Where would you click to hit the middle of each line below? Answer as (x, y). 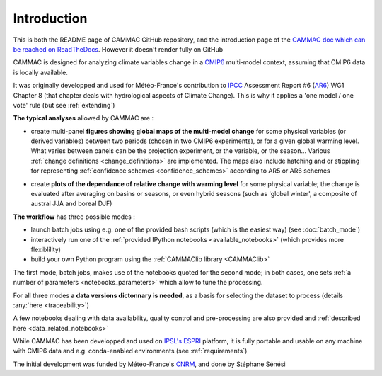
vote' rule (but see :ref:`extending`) (64, 105)
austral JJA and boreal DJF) (71, 204)
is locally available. (41, 72)
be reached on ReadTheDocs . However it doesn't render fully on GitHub (118, 49)
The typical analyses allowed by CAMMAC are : (83, 118)
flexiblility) (46, 249)
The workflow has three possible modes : (74, 217)
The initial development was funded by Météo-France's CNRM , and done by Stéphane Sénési (149, 364)
